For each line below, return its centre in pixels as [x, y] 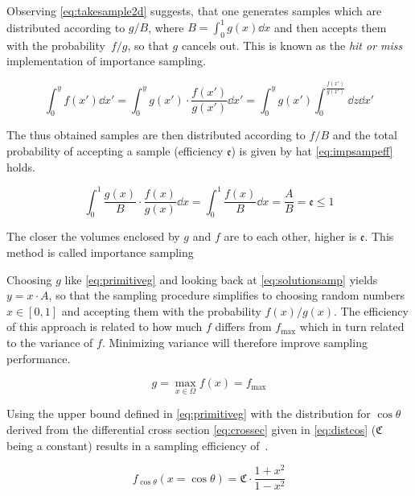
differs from [243, 327]
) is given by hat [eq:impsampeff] [312, 150]
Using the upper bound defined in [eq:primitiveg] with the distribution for [189, 413]
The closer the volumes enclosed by [93, 236]
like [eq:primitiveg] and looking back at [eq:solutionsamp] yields [221, 279]
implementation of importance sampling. [106, 61]
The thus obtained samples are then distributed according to [156, 135]
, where [166, 27]
